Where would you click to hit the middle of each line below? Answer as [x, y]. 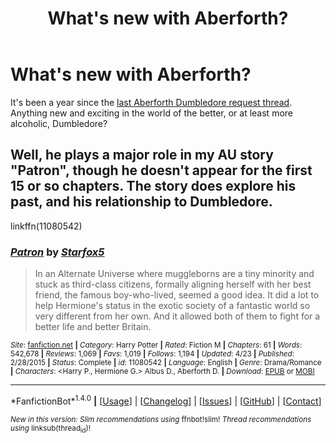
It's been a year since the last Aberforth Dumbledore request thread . [151, 102]
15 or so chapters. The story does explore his [153, 186]
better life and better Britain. [93, 327]
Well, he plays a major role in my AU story [142, 155]
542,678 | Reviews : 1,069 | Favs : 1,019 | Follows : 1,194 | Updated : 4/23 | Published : [152, 354]
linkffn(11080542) [46, 226]
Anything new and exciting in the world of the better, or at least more [151, 113]
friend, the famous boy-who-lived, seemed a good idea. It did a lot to [177, 295]
